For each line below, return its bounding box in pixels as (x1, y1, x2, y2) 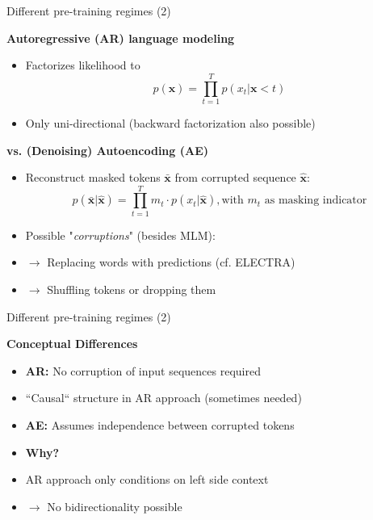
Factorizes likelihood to (25, 57, 140, 73)
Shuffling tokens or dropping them (47, 281, 216, 297)
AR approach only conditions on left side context (25, 471, 269, 488)
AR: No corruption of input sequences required (25, 362, 261, 379)
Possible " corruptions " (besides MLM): (25, 226, 216, 243)
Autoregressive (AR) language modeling (6, 29, 235, 46)
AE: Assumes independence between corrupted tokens (25, 416, 295, 433)
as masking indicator (264, 195, 367, 207)
